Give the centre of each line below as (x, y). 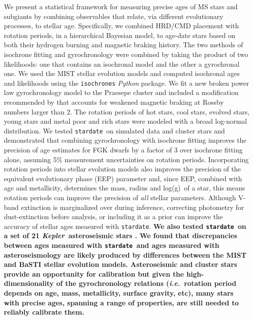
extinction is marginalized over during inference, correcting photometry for (133, 207)
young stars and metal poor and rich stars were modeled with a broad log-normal (126, 121)
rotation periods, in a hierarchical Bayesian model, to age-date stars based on (120, 35)
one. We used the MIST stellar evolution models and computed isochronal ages (122, 73)
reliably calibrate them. (44, 312)
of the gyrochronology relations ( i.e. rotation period (146, 283)
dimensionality (29, 283)
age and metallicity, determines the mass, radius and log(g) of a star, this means (125, 188)
